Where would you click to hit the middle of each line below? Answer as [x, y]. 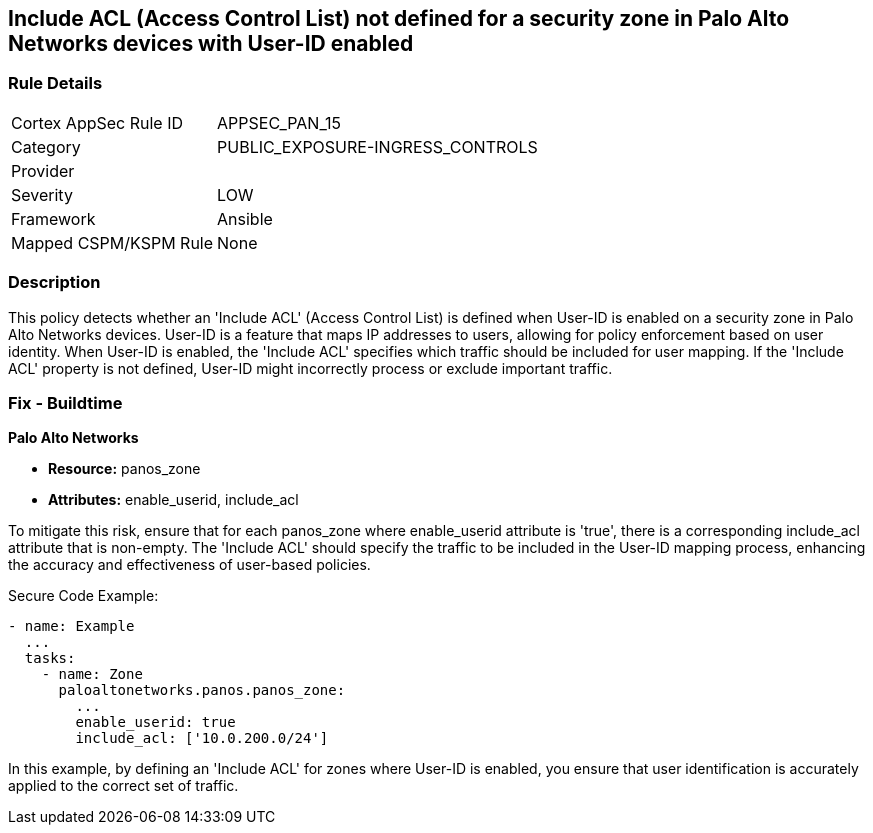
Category [46, 146]
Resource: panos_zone [124, 469]
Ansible [245, 218]
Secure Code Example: [83, 596]
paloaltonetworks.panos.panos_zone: [202, 690]
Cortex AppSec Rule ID [97, 122]
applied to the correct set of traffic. [123, 786]
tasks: [50, 658]
